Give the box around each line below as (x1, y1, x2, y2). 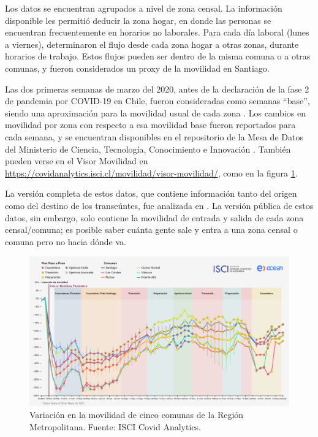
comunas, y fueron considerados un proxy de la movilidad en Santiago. (5, 61, 270, 74)
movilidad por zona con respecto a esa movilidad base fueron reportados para (5, 118, 296, 131)
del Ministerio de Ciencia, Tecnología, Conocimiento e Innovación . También (5, 142, 291, 155)
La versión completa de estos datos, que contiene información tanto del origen (5, 187, 297, 200)
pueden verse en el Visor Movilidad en (5, 154, 148, 167)
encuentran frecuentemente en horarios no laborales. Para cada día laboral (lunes (5, 26, 309, 39)
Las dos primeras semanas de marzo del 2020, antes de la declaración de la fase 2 (5, 82, 309, 95)
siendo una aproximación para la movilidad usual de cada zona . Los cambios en (5, 106, 306, 119)
